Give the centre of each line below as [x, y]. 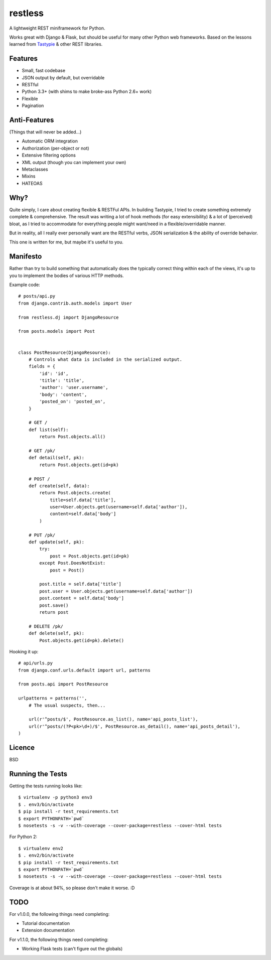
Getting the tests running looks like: [46, 786]
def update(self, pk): [56, 542]
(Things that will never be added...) [45, 132]
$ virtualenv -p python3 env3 [55, 797]
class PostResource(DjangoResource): [65, 352]
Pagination [33, 106]
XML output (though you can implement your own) [74, 162]
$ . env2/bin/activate [46, 855]
